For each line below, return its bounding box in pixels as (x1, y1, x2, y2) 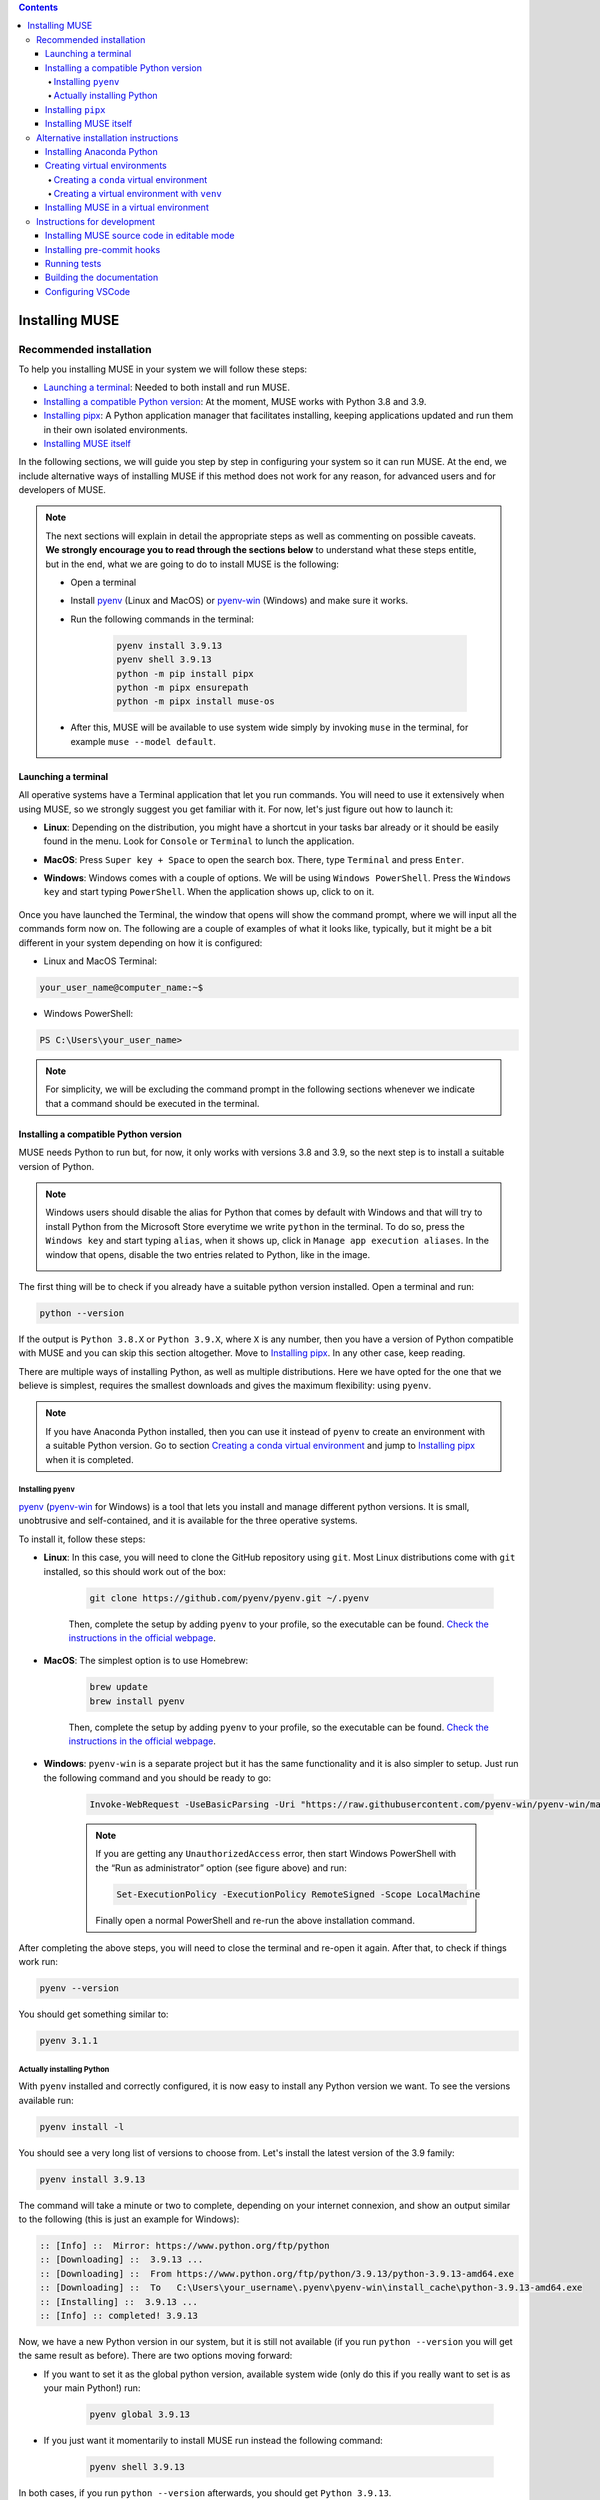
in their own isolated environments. (43, 423, 189, 435)
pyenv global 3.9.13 (89, 2409, 190, 2420)
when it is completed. (45, 1453, 134, 1465)
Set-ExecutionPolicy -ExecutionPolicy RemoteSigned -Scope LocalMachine (116, 1888, 481, 1900)
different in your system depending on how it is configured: (18, 936, 263, 949)
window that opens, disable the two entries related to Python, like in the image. (45, 1248, 371, 1260)
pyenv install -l (39, 2121, 125, 2132)
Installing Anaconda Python (45, 145, 159, 157)
